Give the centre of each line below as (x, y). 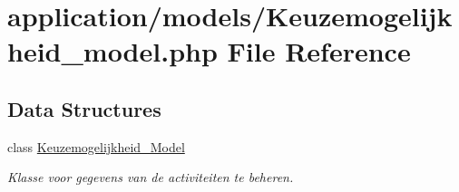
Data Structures (84, 108)
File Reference (319, 51)
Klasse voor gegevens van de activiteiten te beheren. (151, 177)
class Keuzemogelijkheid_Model (96, 146)
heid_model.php (112, 51)
